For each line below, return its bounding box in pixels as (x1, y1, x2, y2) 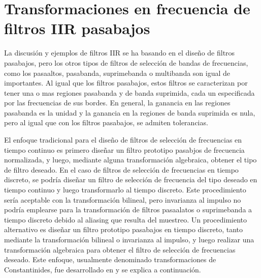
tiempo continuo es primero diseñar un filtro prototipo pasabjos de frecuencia (4, 144, 245, 155)
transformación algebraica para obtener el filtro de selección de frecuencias (4, 244, 236, 255)
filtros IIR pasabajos (4, 18, 150, 39)
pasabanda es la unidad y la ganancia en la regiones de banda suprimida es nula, (4, 107, 255, 118)
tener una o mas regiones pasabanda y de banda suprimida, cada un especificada (4, 87, 255, 98)
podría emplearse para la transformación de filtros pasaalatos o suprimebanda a (4, 204, 252, 215)
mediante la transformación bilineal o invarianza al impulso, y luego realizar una (4, 234, 254, 244)
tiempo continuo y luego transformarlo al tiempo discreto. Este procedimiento (4, 184, 246, 195)
